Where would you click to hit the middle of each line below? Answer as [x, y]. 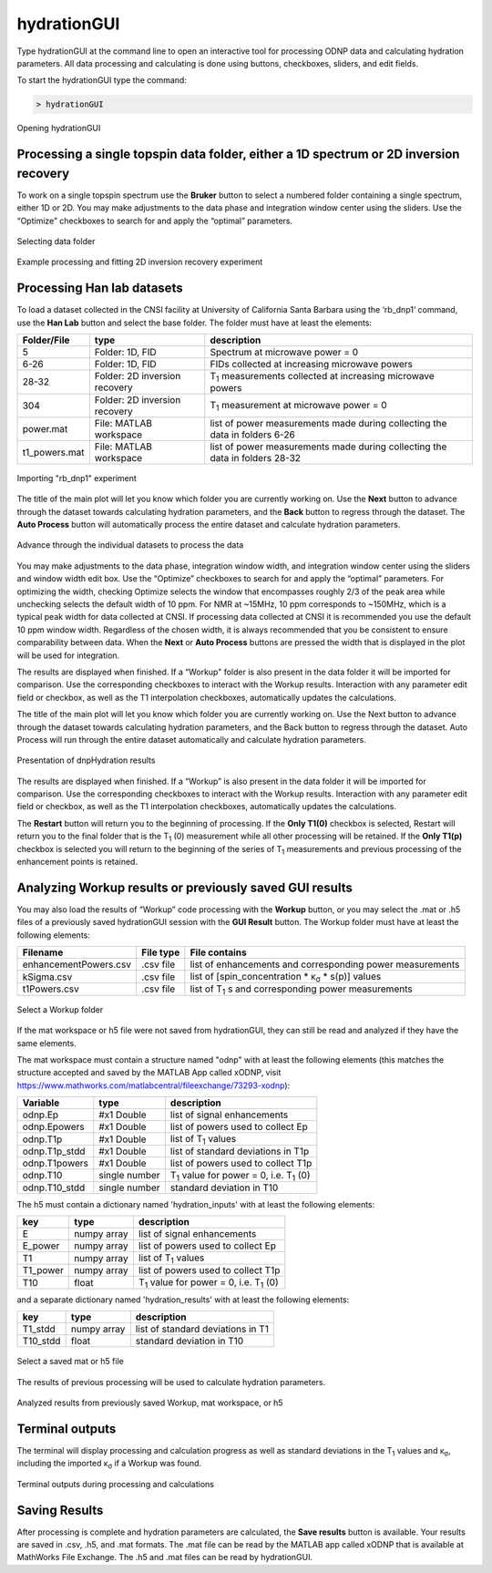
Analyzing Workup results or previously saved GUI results [184, 887]
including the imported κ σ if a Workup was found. [109, 1465]
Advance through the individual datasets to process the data [130, 545]
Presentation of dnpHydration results [86, 760]
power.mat [45, 428]
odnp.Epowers [54, 1127]
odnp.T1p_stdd [54, 1151]
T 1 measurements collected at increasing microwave [322, 377]
